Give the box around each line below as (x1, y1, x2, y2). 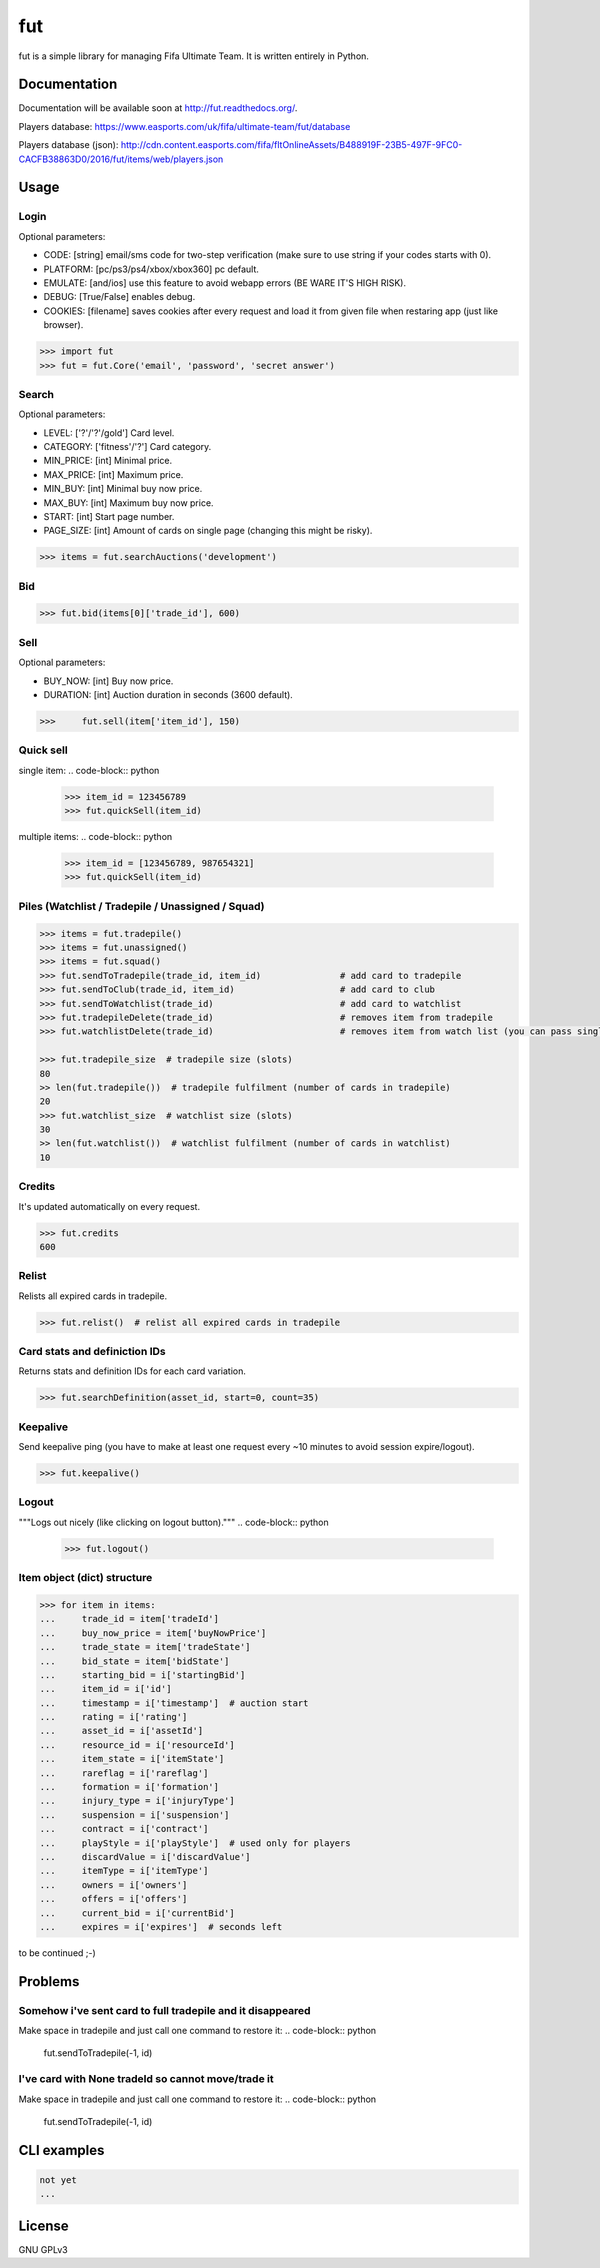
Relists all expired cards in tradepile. (18, 1290, 168, 1302)
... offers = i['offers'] (39, 1893, 188, 1905)
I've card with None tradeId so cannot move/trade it (18, 2072, 274, 2086)
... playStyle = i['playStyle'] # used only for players (39, 1837, 351, 1849)
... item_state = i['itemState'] (39, 1753, 225, 1765)
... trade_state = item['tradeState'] (39, 1641, 251, 1653)
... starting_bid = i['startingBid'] (39, 1669, 246, 1680)
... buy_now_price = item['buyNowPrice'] (39, 1627, 267, 1639)
